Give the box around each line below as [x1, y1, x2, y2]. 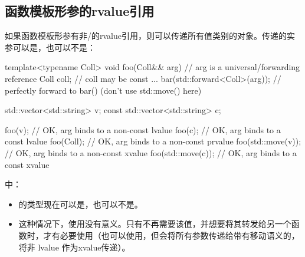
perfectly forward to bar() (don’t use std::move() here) [5, 84, 202, 96]
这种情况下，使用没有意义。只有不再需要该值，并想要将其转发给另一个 [18, 218, 291, 230]
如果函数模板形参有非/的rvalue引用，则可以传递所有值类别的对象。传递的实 [5, 29, 295, 42]
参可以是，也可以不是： [5, 41, 96, 53]
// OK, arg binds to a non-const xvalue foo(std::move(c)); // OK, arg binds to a [5, 146, 297, 159]
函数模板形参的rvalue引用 [5, 2, 155, 20]
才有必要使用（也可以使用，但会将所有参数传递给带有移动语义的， [43, 229, 300, 241]
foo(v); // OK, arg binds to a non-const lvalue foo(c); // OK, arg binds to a [5, 123, 281, 136]
